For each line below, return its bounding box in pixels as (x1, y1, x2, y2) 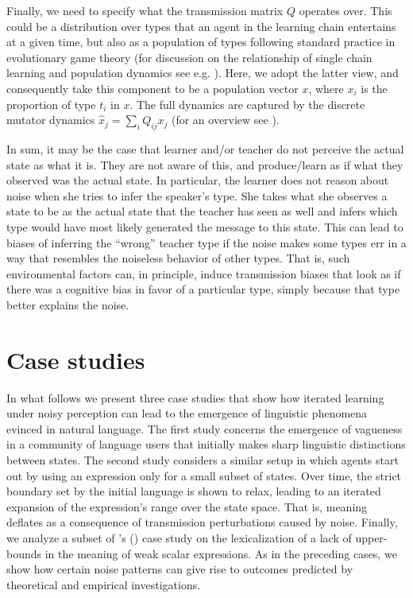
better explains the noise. (6, 296, 129, 313)
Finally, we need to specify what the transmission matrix (6, 2, 284, 18)
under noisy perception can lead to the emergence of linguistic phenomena (6, 405, 368, 421)
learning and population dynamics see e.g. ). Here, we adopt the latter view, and (6, 64, 399, 81)
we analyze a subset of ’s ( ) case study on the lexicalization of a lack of (6, 529, 352, 546)
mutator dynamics (6, 111, 95, 128)
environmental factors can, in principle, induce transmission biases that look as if (6, 265, 401, 282)
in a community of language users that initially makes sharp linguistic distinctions (6, 436, 406, 452)
